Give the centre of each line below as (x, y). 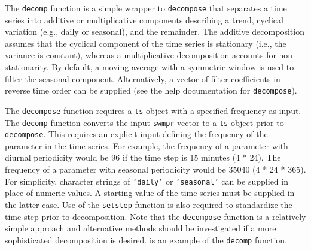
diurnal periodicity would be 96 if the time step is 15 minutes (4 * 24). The (143, 157)
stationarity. (27, 67)
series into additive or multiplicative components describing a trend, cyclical (144, 19)
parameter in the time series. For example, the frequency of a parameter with (147, 145)
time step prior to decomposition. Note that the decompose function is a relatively (155, 216)
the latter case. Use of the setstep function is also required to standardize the (149, 204)
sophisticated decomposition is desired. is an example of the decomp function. (146, 240)
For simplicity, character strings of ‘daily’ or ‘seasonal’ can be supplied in (147, 181)
